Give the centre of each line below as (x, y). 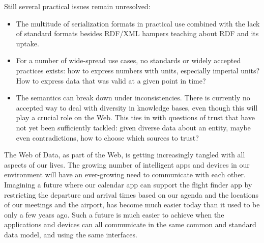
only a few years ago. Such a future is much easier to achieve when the (114, 214)
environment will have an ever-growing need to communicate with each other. (125, 174)
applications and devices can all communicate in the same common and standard (130, 224)
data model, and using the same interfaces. (71, 234)
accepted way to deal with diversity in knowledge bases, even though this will (137, 107)
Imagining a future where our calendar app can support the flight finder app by (128, 184)
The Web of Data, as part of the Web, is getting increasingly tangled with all (125, 155)
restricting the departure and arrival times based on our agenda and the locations (131, 194)
